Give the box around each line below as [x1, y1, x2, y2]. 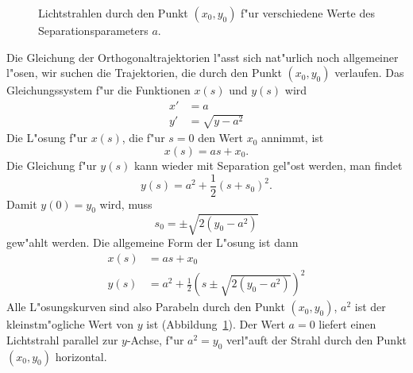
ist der [354, 298, 386, 315]
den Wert [198, 129, 244, 146]
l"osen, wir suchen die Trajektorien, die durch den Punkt [6, 64, 282, 81]
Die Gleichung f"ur [6, 156, 97, 173]
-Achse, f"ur [126, 331, 184, 348]
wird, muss [99, 195, 152, 212]
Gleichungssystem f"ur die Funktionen [6, 82, 191, 98]
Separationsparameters [38, 22, 149, 38]
